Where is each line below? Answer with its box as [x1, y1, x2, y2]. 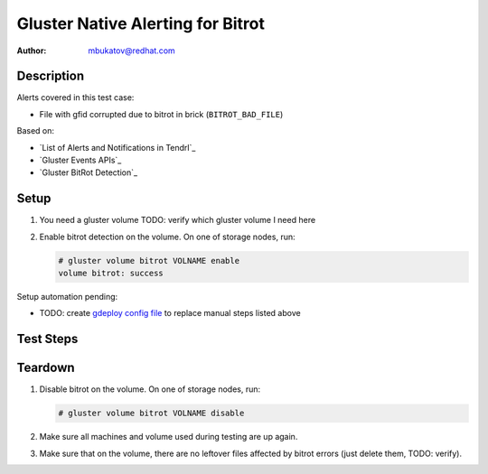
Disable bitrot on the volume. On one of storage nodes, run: [39, 384, 261, 395]
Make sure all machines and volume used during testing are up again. [39, 432, 298, 442]
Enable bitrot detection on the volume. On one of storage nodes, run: [39, 231, 296, 242]
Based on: [16, 125, 54, 136]
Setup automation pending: [16, 292, 118, 302]
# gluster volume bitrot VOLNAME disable [58, 408, 245, 419]
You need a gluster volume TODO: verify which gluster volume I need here [39, 215, 316, 226]
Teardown [16, 360, 76, 376]
